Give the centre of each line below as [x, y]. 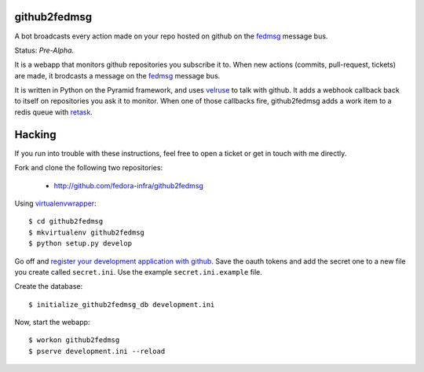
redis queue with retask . [54, 112]
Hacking [35, 135]
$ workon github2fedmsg [74, 340]
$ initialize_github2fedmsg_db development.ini [122, 305]
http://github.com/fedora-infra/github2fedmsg [129, 185]
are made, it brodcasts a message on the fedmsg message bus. [117, 75]
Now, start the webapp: [52, 323]
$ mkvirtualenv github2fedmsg [87, 232]
